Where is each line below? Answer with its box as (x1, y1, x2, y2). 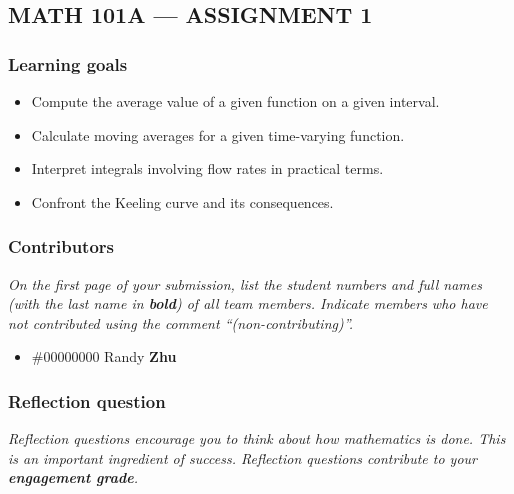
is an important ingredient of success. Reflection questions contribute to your (8, 447, 477, 468)
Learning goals (8, 51, 128, 76)
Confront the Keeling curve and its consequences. (31, 191, 334, 212)
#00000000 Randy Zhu (31, 346, 177, 367)
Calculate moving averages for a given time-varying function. (31, 124, 405, 145)
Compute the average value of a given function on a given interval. (31, 91, 440, 111)
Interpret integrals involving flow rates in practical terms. (31, 158, 384, 179)
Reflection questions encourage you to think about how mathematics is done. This (8, 428, 506, 449)
